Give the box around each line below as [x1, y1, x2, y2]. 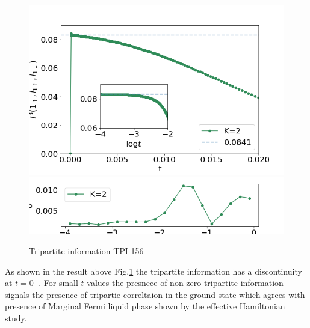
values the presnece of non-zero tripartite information [87, 276, 284, 289]
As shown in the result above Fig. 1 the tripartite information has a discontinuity [5, 264, 302, 277]
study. [5, 312, 27, 324]
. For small [39, 276, 78, 289]
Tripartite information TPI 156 [29, 244, 144, 257]
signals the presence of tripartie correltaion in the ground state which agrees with [5, 288, 305, 300]
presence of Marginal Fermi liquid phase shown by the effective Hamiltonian [5, 300, 285, 312]
